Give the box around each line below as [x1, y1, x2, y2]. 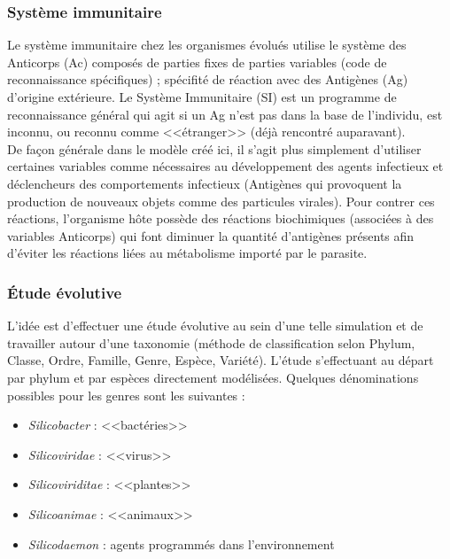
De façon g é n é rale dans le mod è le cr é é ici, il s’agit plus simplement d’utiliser [7, 139, 422, 158]
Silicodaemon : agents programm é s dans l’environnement [27, 534, 335, 553]
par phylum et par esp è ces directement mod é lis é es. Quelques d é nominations [7, 368, 419, 386]
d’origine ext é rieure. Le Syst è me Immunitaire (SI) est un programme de [7, 88, 397, 105]
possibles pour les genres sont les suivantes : [7, 385, 245, 404]
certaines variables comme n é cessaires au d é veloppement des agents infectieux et [7, 157, 444, 175]
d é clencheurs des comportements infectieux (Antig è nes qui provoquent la [7, 174, 402, 192]
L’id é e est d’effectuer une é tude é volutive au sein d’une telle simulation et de [7, 316, 423, 335]
